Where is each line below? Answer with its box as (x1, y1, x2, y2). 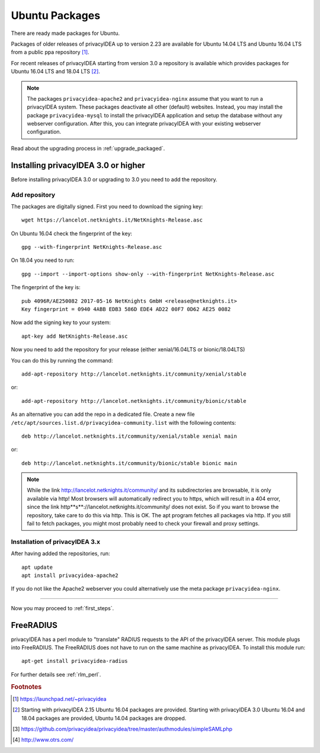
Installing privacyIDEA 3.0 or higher (11, 160, 145, 170)
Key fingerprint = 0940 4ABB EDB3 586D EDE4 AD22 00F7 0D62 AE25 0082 (21, 306, 231, 313)
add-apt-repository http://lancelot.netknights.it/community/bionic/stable (21, 398, 247, 404)
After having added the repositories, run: (11, 550, 110, 557)
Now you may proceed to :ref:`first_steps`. (11, 604, 114, 611)
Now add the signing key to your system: (11, 319, 111, 326)
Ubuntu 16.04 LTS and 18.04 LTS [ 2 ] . (11, 68, 100, 75)
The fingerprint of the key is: (11, 284, 81, 291)
